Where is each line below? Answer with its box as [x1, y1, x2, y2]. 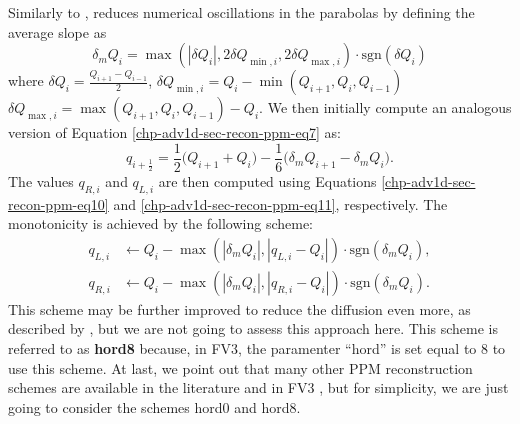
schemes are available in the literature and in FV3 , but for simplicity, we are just [8, 377, 509, 398]
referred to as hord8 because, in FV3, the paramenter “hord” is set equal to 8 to [8, 338, 506, 359]
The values [8, 170, 74, 191]
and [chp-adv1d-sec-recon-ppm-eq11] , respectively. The [113, 193, 448, 214]
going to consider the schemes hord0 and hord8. [8, 396, 301, 417]
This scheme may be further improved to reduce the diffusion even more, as [8, 298, 471, 319]
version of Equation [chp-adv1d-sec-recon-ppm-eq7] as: [8, 122, 342, 143]
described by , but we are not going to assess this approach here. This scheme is [8, 318, 499, 339]
